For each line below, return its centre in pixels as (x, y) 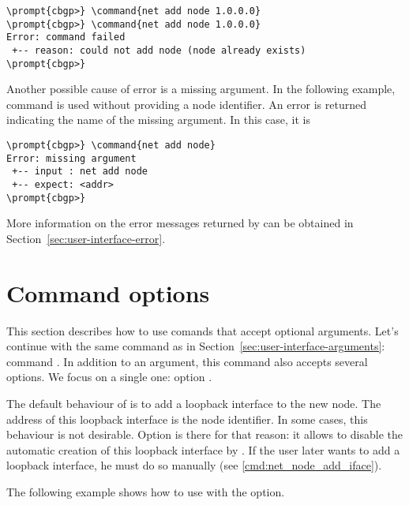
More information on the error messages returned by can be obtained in (180, 223)
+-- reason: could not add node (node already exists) (159, 50)
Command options (108, 292)
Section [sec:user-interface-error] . (86, 238)
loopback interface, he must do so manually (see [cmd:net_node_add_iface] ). (194, 465)
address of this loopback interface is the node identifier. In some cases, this (187, 419)
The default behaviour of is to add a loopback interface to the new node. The (194, 404)
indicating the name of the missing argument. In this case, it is (159, 120)
